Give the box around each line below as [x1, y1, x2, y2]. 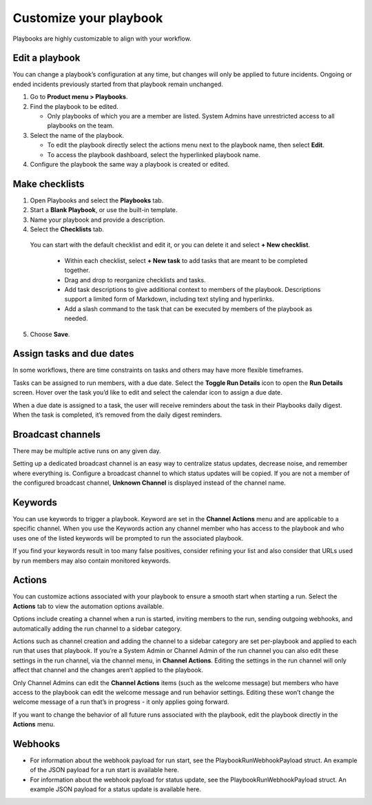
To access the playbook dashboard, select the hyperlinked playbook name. [47, 150, 261, 158]
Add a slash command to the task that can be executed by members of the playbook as [64, 304, 313, 313]
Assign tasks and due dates [12, 348, 134, 359]
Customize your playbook [12, 10, 163, 25]
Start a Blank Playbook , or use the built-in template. [30, 206, 178, 214]
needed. [64, 314, 88, 323]
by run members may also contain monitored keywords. [12, 556, 171, 565]
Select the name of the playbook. [30, 131, 124, 139]
